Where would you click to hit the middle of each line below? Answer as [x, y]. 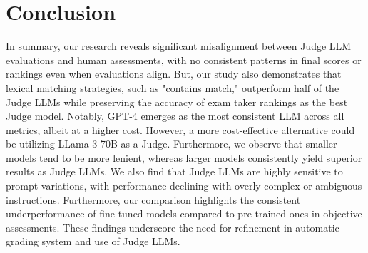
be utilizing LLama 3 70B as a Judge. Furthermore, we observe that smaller [172, 144]
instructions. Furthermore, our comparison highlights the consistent [153, 199]
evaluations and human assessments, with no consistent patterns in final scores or [184, 60]
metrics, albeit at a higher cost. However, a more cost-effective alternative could [180, 129]
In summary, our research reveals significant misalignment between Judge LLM [179, 46]
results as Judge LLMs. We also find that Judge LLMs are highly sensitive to [174, 171]
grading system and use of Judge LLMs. [93, 241]
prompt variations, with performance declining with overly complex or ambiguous [184, 186]
